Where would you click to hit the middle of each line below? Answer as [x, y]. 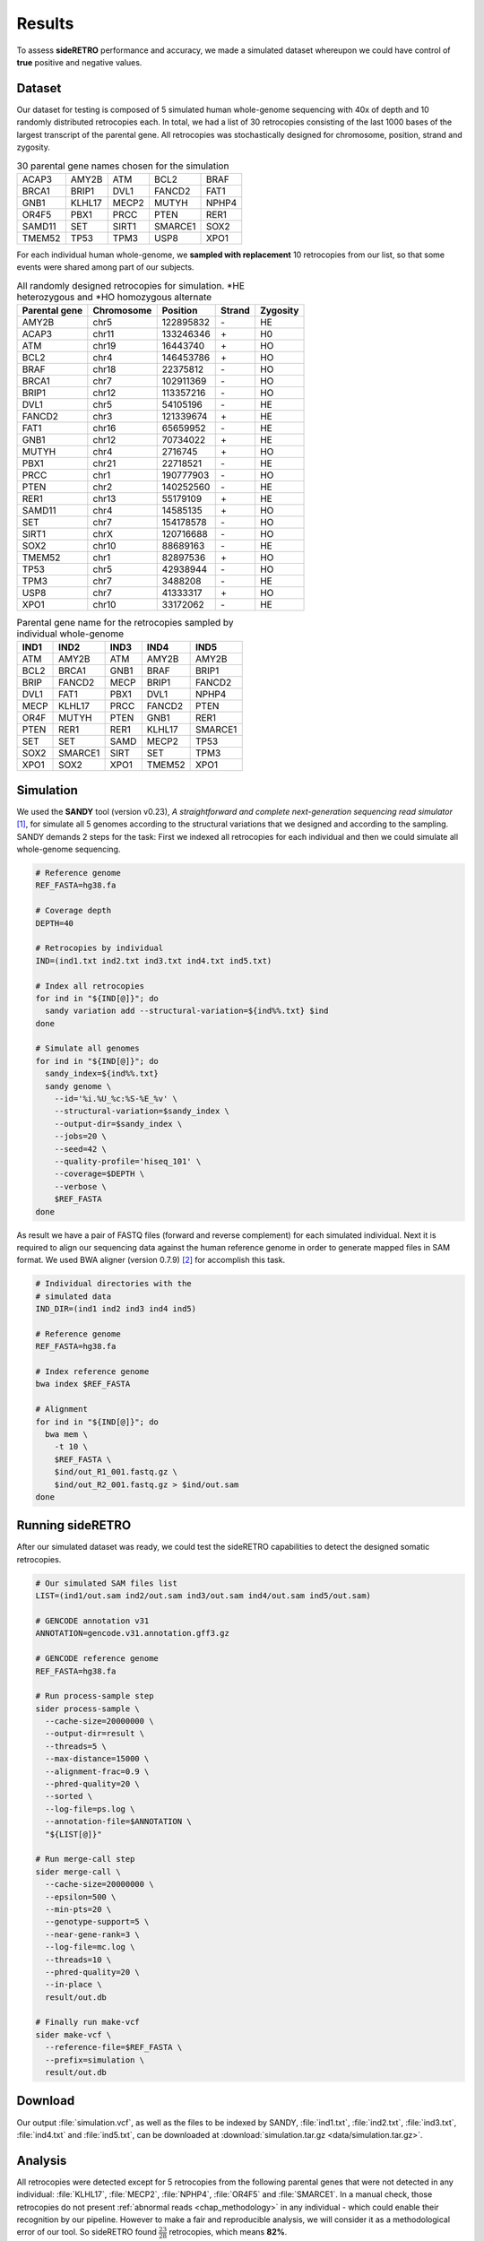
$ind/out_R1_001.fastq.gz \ [116, 1472]
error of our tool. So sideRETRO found [86, 2232]
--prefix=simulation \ [95, 2060]
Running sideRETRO [74, 1525]
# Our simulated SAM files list [107, 1583]
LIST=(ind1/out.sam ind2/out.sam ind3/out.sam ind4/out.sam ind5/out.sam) [203, 1596]
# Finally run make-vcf [88, 2022]
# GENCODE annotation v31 [92, 1621]
